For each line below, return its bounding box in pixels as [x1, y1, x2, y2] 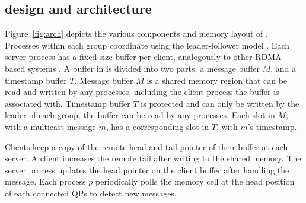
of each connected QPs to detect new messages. [5, 186, 177, 199]
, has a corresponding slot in [106, 120, 209, 132]
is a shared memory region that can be [146, 74, 288, 86]
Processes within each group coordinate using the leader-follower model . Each [5, 39, 289, 51]
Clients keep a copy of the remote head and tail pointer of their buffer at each [5, 140, 288, 153]
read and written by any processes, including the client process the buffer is [5, 85, 279, 98]
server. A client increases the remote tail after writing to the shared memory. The [5, 152, 301, 164]
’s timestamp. [247, 120, 297, 132]
